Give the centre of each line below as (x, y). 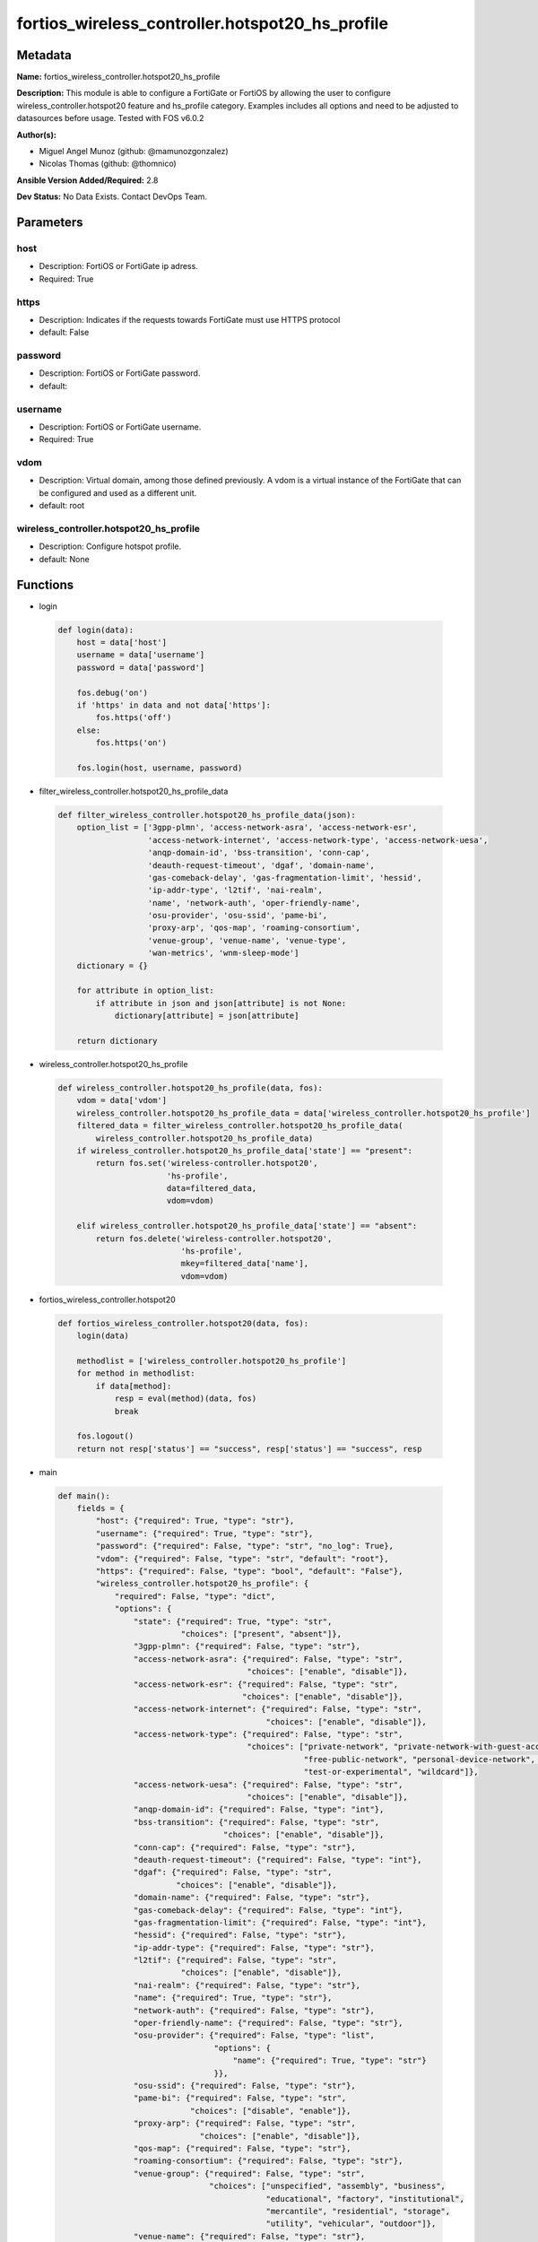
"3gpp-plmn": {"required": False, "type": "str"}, (247, 1647)
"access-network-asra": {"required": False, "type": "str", (268, 1659)
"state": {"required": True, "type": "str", (233, 1621)
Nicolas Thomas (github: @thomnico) (108, 164)
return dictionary (117, 1041)
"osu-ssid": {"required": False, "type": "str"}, (244, 2086)
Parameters (50, 222)
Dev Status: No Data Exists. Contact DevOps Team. (112, 196)
